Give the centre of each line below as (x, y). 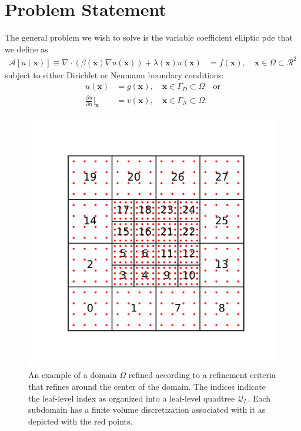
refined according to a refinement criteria (202, 375)
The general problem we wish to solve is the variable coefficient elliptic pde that (149, 37)
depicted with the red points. (81, 421)
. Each (259, 398)
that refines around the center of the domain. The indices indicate (147, 386)
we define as (26, 49)
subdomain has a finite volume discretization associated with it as (147, 410)
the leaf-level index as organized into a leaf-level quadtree (132, 398)
